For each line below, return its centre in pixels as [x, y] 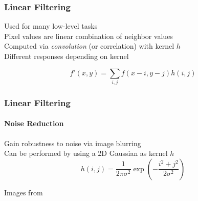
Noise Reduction [34, 123]
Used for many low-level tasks [51, 26]
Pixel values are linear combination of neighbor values [89, 36]
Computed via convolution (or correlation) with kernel [89, 46]
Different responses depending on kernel [67, 56]
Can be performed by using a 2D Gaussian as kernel [86, 153]
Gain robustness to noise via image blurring [73, 143]
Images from [24, 192]
